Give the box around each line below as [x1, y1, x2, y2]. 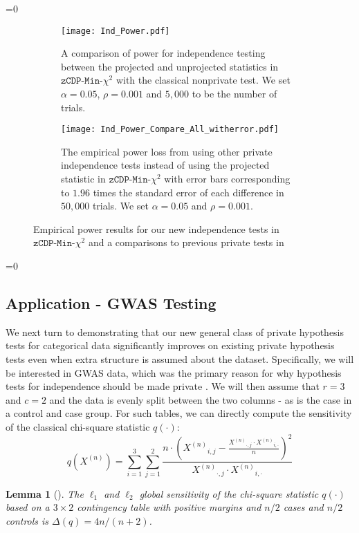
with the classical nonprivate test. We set [116, 73, 291, 87]
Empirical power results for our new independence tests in [33, 221, 279, 236]
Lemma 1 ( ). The [6, 486, 84, 501]
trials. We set [92, 198, 149, 213]
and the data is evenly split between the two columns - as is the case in [49, 392, 352, 406]
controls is [6, 514, 49, 528]
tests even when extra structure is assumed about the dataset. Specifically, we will [6, 352, 354, 366]
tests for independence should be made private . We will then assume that [6, 379, 320, 393]
